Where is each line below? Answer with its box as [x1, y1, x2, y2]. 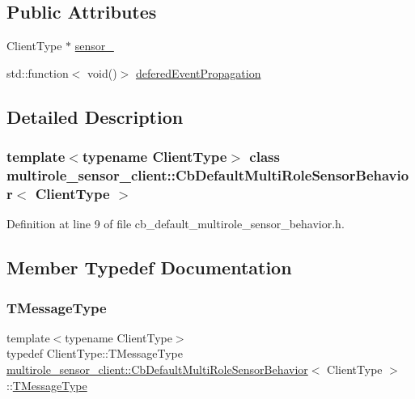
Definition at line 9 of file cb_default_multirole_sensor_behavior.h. [6, 215, 345, 232]
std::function [6, 64, 69, 81]
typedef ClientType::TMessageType [6, 345, 183, 362]
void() [87, 64, 117, 81]
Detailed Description [6, 104, 184, 129]
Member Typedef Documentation [6, 255, 292, 280]
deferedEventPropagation [135, 64, 261, 81]
